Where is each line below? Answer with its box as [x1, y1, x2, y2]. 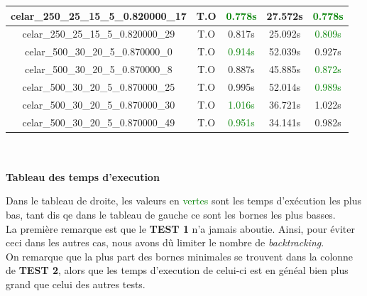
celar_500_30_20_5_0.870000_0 [25, 44, 172, 59]
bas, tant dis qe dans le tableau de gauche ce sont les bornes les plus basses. [6, 207, 336, 222]
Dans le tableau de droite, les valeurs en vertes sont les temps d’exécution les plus [6, 193, 362, 208]
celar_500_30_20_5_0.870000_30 [22, 97, 175, 111]
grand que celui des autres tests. [6, 277, 146, 291]
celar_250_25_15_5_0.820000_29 [22, 26, 175, 41]
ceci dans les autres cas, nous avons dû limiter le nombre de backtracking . [6, 235, 324, 250]
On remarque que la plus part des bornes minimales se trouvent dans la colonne [6, 248, 354, 263]
